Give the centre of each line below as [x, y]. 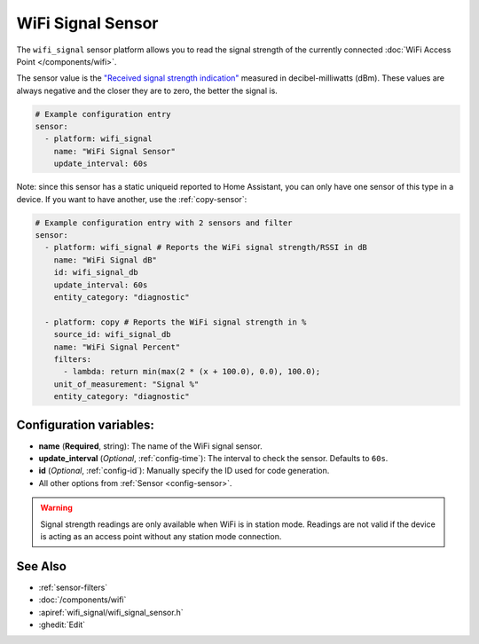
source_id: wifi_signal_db [113, 334]
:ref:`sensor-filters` [73, 587]
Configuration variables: [86, 424]
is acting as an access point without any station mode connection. [161, 536]
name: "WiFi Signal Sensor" [115, 151]
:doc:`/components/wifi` [82, 600]
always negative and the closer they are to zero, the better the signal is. [147, 90]
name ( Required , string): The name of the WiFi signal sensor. [150, 446]
